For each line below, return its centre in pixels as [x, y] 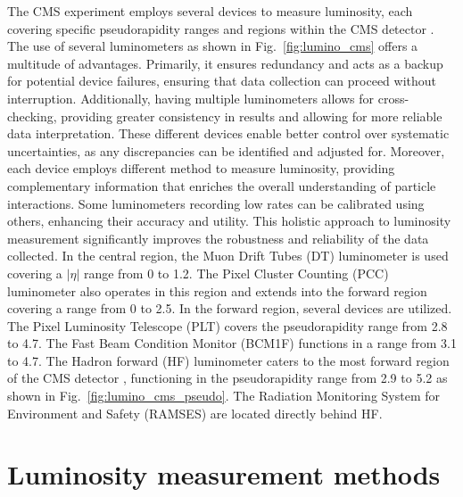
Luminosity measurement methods [224, 474]
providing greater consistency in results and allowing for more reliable [252, 116]
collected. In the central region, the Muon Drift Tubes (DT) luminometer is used [228, 256]
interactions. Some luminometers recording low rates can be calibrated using [216, 203]
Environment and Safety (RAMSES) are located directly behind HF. [195, 413]
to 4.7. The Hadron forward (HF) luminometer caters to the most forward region [228, 360]
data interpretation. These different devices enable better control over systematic [228, 133]
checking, [32, 116]
